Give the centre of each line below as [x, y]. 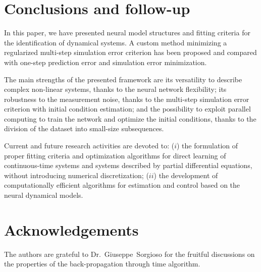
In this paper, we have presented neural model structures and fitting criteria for [127, 33]
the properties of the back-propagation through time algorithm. [102, 264]
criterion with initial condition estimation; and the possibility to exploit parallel [127, 109]
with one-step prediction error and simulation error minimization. [106, 62]
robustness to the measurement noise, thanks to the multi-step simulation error [127, 99]
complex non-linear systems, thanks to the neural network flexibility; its [115, 89]
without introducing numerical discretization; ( [76, 175]
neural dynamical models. [44, 195]
